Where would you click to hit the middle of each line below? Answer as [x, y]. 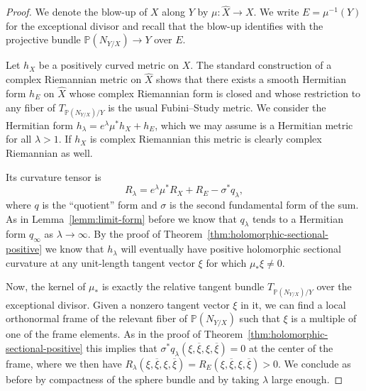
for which [226, 262]
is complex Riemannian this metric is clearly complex [206, 139]
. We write [276, 12]
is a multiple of [324, 318]
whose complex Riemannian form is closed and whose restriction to [215, 93]
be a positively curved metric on [109, 65]
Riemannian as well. [49, 153]
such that [260, 318]
